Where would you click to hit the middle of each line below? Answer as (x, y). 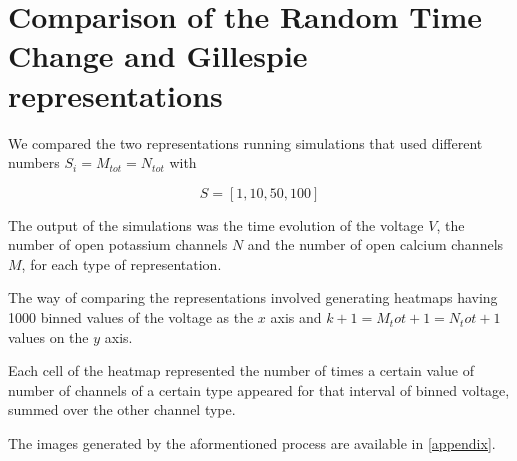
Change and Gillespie (158, 55)
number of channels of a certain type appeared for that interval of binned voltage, (259, 389)
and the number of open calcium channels (375, 244)
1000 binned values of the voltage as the (131, 317)
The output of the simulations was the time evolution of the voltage (216, 224)
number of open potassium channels (118, 244)
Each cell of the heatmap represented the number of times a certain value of (241, 370)
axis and (296, 317)
